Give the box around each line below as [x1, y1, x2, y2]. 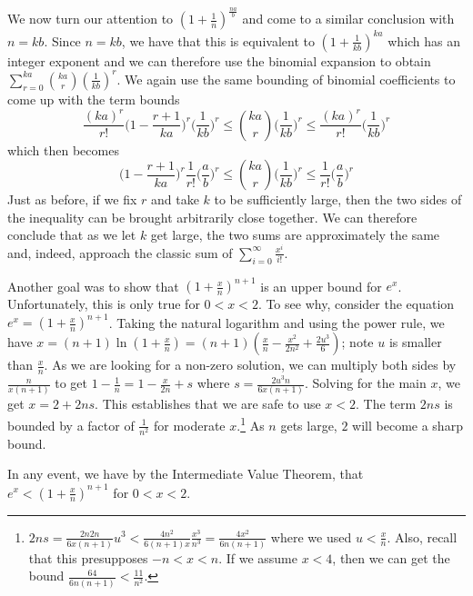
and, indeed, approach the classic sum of [7, 243, 233, 262]
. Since [44, 31, 81, 50]
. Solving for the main [304, 373, 427, 392]
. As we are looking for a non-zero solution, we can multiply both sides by [44, 355, 457, 374]
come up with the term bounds [7, 89, 180, 108]
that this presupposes [28, 548, 148, 567]
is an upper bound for [260, 276, 382, 295]
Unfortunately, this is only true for [7, 294, 200, 313]
